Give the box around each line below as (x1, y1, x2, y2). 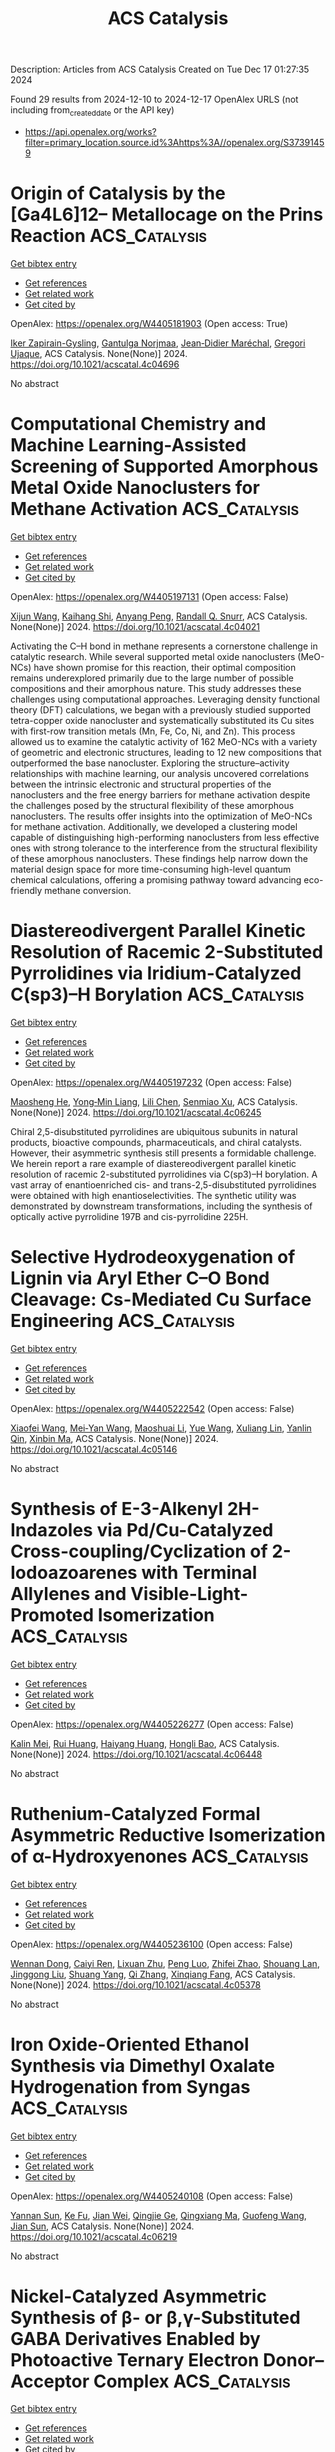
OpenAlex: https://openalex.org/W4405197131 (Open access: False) (10, 590, 289, 602)
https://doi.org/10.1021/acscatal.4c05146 (10, 1443, 178, 1455)
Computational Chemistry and (10, 413, 267, 436)
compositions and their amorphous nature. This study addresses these (10, 682, 302, 694)
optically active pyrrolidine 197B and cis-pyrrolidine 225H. (10, 1210, 249, 1222)
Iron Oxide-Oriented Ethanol (10, 2033, 250, 2056)
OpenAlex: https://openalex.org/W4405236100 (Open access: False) (10, 1938, 293, 1950)
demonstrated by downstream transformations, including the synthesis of (10, 1200, 313, 1212)
